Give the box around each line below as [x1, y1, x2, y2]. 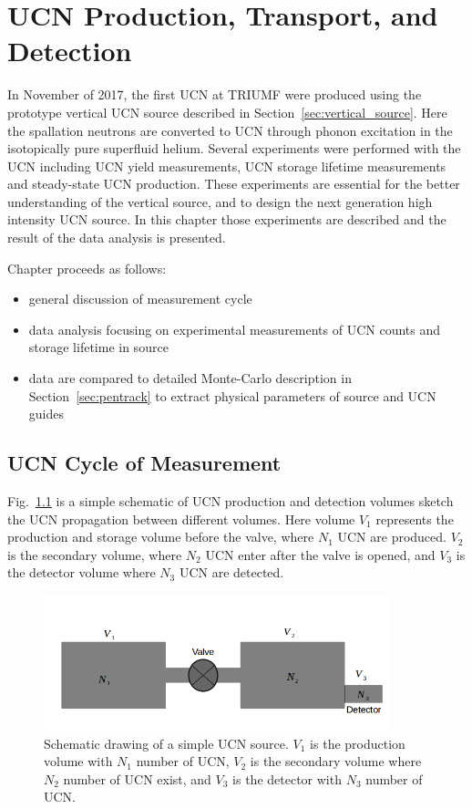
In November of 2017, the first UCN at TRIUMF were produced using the [7, 85, 422, 104]
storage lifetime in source [28, 337, 169, 357]
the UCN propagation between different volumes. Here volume [7, 509, 355, 528]
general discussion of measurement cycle [28, 289, 252, 308]
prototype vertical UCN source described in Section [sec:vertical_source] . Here [7, 102, 447, 121]
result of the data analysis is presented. [7, 228, 226, 247]
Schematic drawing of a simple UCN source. [44, 733, 289, 752]
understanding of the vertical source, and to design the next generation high [7, 192, 433, 211]
